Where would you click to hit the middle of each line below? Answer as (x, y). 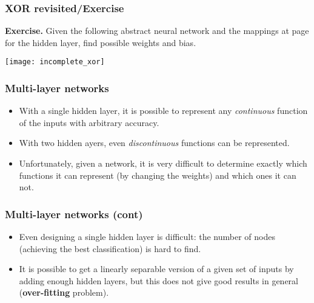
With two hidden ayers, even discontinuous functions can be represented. (154, 143)
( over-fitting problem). (64, 292)
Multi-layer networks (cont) (74, 214)
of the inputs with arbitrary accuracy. (89, 122)
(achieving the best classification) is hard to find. (110, 248)
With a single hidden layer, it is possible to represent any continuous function (163, 111)
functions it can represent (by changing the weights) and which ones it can (158, 175)
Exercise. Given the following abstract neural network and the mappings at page (157, 31)
